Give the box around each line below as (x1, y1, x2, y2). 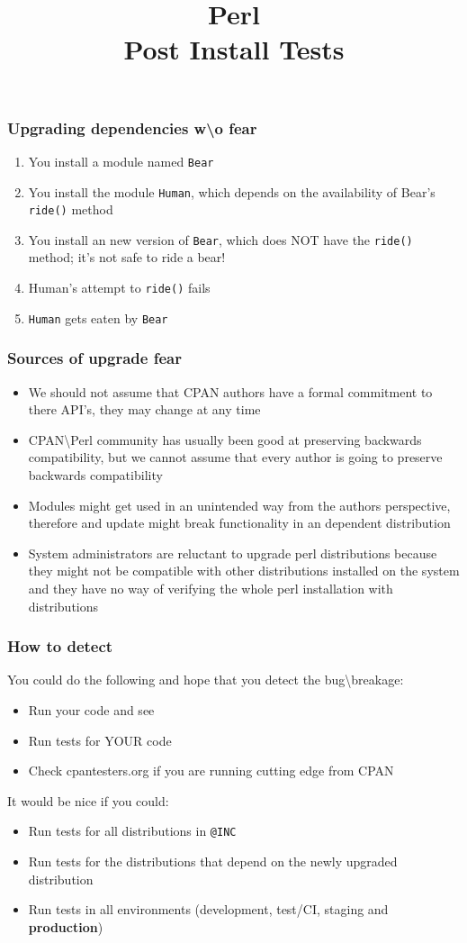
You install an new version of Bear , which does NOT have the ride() (28, 230, 413, 249)
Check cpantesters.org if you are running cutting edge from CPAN (28, 761, 394, 780)
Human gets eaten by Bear (28, 308, 168, 327)
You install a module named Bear (28, 151, 214, 170)
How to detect (7, 635, 113, 657)
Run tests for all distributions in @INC (28, 821, 237, 840)
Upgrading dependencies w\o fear (7, 116, 257, 139)
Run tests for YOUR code (28, 730, 172, 749)
